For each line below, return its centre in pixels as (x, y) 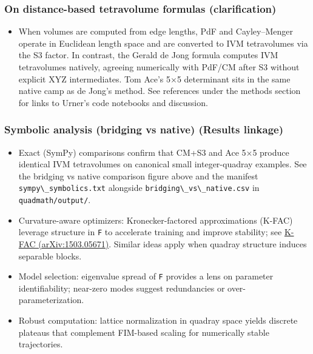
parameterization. (51, 300)
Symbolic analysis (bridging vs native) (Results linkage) (144, 129)
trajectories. (41, 344)
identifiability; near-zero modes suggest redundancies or (122, 288)
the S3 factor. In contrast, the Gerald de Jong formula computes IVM (148, 55)
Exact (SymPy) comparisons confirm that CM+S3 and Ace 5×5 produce (154, 152)
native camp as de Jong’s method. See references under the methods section (160, 91)
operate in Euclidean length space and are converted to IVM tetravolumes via (163, 43)
